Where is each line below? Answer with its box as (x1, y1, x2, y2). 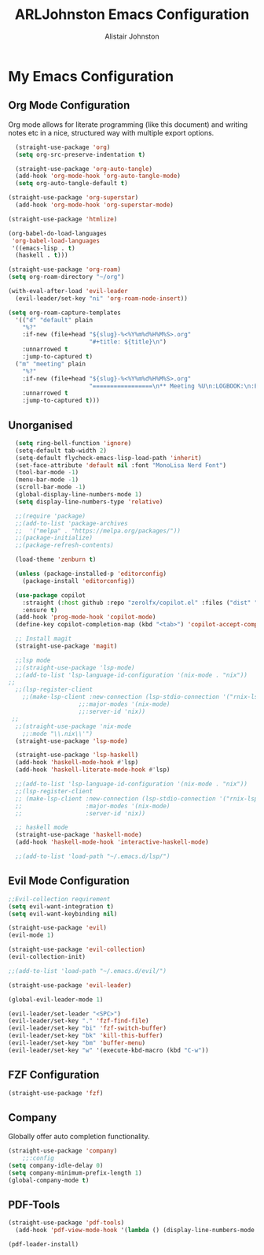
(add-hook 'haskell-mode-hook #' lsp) (15, 759, 139, 767)
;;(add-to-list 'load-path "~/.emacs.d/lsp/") (15, 852, 170, 860)
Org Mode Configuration (8, 98, 130, 112)
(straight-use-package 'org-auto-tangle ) (15, 165, 153, 173)
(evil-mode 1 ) (8, 931, 55, 939)
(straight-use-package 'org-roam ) (8, 265, 122, 273)
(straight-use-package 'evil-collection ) (8, 945, 146, 954)
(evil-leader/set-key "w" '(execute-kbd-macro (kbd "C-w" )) (8, 1046, 210, 1054)
